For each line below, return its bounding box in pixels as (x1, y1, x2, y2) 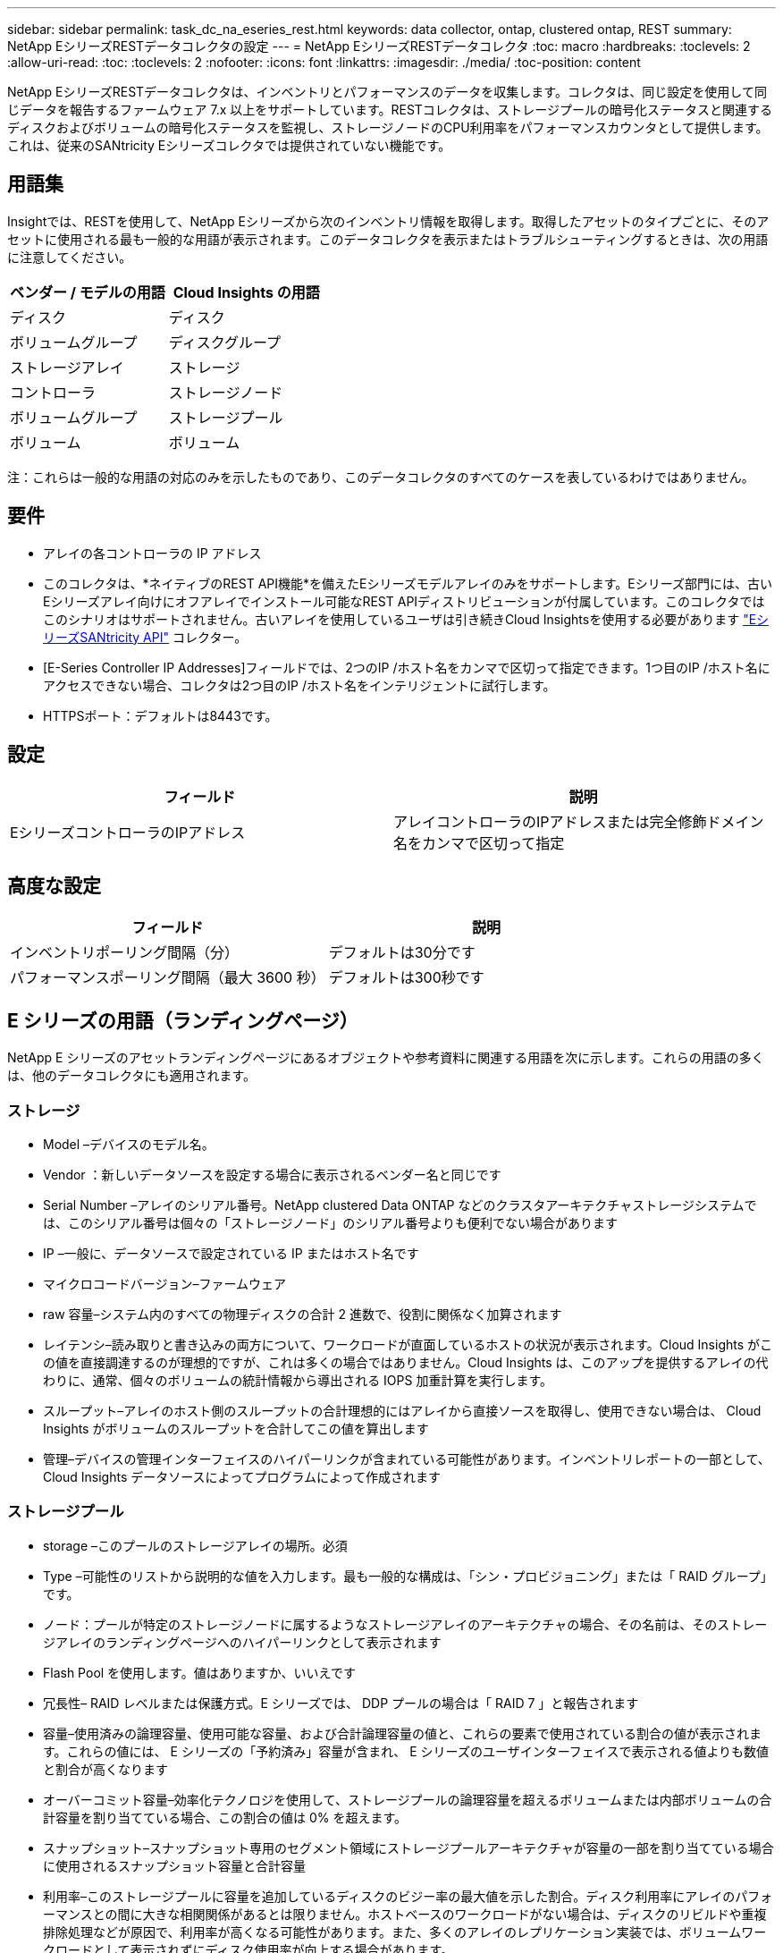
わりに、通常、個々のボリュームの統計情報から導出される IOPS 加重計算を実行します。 (43, 1372, 553, 1388)
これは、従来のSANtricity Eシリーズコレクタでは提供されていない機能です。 (7, 138, 451, 153)
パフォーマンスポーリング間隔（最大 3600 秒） (10, 968, 325, 987)
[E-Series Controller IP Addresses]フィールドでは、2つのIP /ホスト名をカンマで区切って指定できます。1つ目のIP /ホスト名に (43, 659, 770, 675)
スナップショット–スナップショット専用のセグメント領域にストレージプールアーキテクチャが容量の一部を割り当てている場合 (43, 1839, 774, 1856)
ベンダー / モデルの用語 (10, 283, 165, 301)
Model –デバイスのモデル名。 (43, 1136, 215, 1152)
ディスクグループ (168, 333, 282, 351)
